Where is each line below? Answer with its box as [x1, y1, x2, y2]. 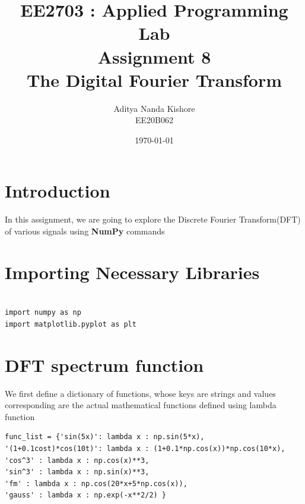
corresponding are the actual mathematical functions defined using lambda [5, 399, 277, 411]
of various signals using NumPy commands [5, 225, 165, 237]
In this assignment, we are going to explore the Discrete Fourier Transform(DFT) [5, 213, 301, 226]
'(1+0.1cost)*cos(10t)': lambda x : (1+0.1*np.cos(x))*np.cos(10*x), [5, 444, 285, 453]
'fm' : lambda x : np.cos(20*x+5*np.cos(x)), [5, 479, 188, 488]
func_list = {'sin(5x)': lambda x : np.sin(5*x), [5, 433, 205, 442]
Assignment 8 [97, 44, 211, 68]
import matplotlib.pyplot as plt [5, 320, 136, 328]
